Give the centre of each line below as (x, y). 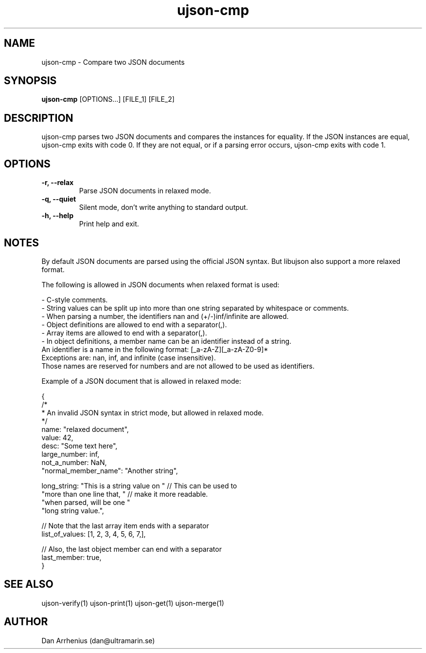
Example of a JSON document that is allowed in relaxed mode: (141, 381)
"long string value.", (73, 510)
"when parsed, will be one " (86, 502)
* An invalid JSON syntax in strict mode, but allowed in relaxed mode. (153, 412)
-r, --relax (58, 183)
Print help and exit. (109, 224)
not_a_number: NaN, (74, 462)
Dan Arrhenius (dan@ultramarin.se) (98, 640)
